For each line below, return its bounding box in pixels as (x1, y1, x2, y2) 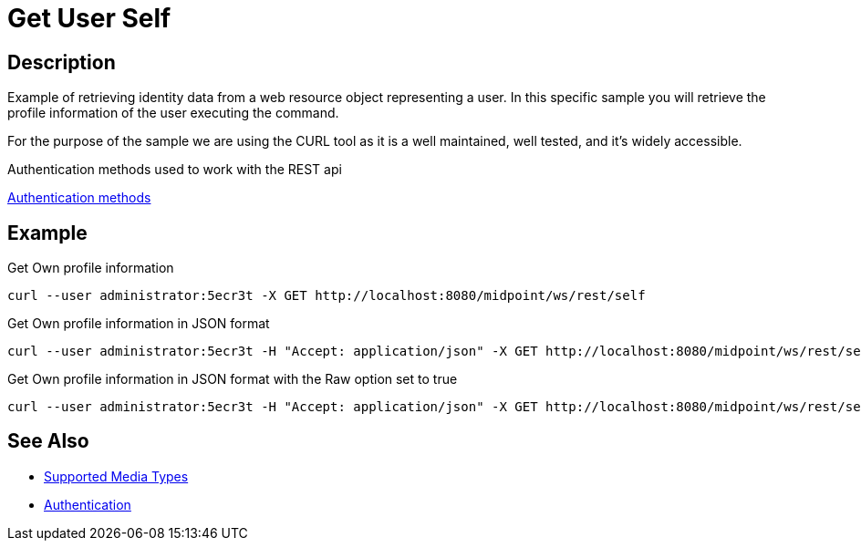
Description (7, 50, 116, 74)
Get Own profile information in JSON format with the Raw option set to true (7, 371, 458, 388)
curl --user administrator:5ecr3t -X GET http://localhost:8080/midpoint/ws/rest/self (7, 288, 646, 304)
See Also (7, 429, 89, 453)
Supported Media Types (44, 468, 189, 484)
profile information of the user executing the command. (7, 105, 339, 121)
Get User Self (7, 3, 171, 34)
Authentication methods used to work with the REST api (7, 161, 342, 178)
